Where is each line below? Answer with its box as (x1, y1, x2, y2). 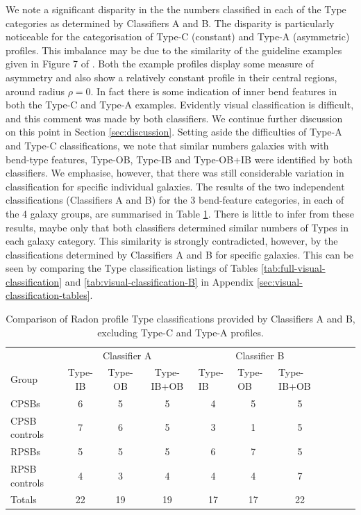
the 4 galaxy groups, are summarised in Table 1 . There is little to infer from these (6, 206, 354, 220)
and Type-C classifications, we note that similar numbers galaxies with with (6, 138, 329, 152)
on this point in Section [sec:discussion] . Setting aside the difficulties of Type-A (6, 124, 342, 139)
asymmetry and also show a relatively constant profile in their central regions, (6, 70, 337, 84)
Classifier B (235, 348, 285, 362)
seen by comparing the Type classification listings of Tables (6, 261, 258, 275)
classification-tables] (6, 288, 90, 302)
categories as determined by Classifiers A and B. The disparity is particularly (6, 15, 335, 30)
